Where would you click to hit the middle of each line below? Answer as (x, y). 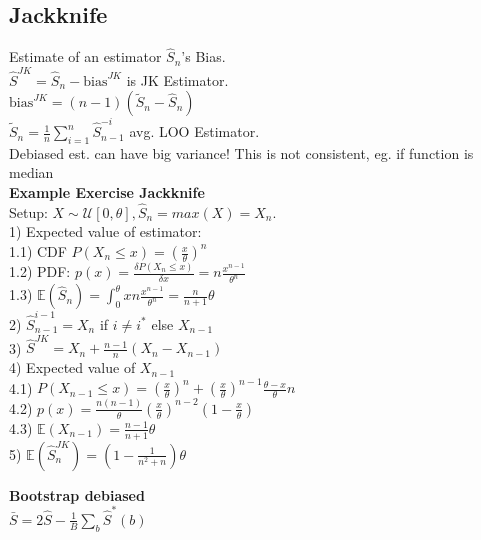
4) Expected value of (72, 367)
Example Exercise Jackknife (107, 192)
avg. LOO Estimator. (194, 131)
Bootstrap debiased (77, 494)
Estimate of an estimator (85, 56)
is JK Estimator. (177, 79)
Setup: (28, 211)
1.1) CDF (38, 251)
